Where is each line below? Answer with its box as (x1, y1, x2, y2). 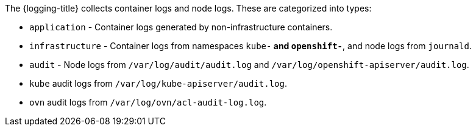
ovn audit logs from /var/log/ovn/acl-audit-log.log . (29, 97, 267, 107)
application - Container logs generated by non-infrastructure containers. (29, 22, 333, 32)
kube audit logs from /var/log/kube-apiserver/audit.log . (29, 78, 287, 89)
